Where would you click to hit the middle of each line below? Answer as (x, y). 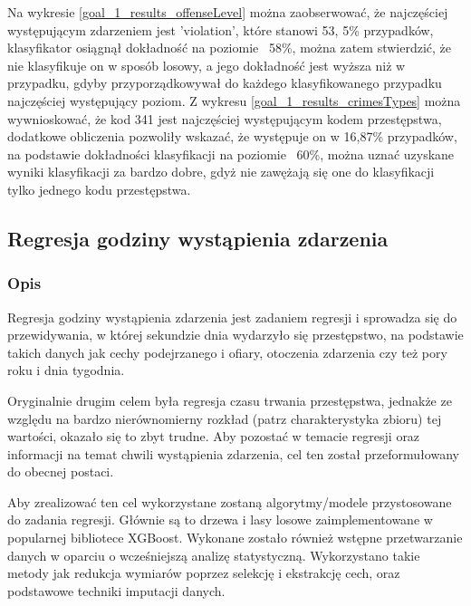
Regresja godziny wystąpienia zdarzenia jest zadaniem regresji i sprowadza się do (232, 317)
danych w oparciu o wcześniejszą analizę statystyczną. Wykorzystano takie (214, 555)
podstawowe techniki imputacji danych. (116, 590)
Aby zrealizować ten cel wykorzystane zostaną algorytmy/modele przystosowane (230, 501)
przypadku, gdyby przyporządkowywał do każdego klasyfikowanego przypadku (225, 83)
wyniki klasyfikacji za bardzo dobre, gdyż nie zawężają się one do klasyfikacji (221, 172)
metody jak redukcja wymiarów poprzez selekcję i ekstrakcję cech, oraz (204, 573)
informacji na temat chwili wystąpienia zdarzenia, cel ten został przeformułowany (233, 453)
